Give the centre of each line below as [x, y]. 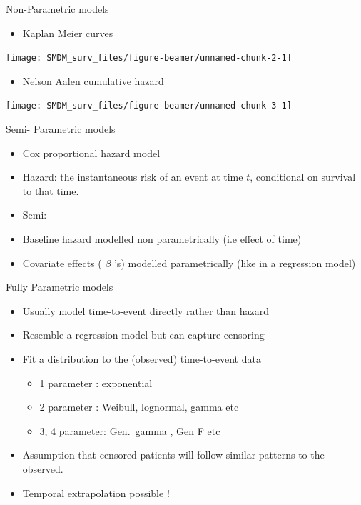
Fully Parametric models [60, 287]
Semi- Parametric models [61, 129]
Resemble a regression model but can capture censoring [143, 335]
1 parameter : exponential [96, 382]
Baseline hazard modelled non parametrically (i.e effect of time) [162, 239]
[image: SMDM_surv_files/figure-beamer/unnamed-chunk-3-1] [149, 106]
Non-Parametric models [57, 9]
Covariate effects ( [62, 262]
